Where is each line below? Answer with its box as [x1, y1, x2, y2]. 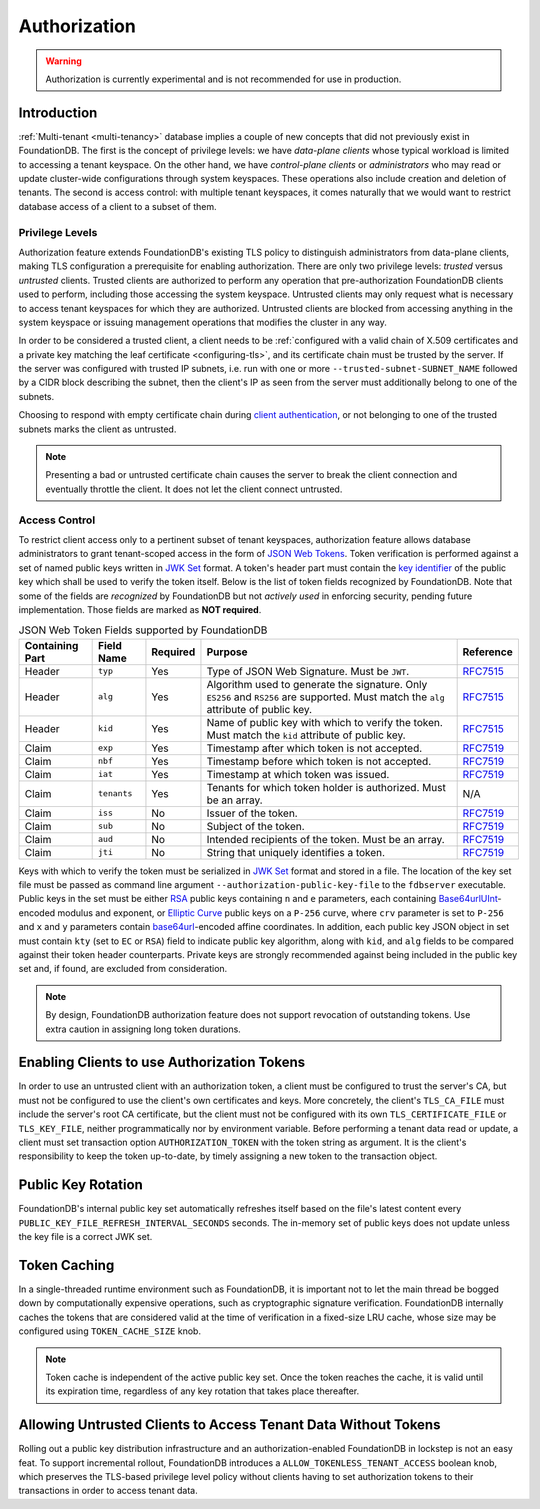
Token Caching [18, 1256, 115, 1274]
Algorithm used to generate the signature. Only [206, 677, 428, 691]
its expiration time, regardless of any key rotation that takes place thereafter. [45, 1385, 360, 1397]
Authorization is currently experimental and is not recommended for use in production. [45, 73, 402, 85]
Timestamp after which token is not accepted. [206, 741, 423, 755]
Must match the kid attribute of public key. [206, 728, 406, 742]
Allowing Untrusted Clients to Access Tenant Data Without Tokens [18, 1416, 441, 1434]
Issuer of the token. [206, 806, 299, 820]
